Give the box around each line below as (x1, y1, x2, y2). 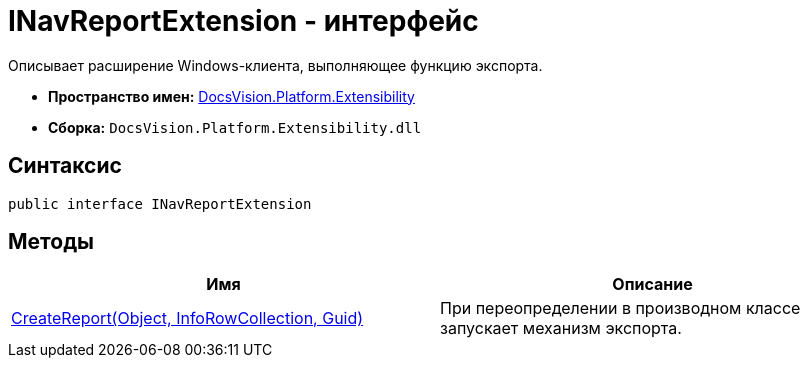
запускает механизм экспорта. (440, 318, 682, 339)
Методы (8, 229, 94, 255)
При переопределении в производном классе (440, 298, 801, 319)
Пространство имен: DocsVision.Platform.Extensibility (48, 87, 415, 105)
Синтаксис (8, 153, 122, 179)
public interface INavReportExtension (8, 195, 312, 212)
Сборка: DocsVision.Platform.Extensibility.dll (48, 118, 422, 136)
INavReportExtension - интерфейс (8, 4, 479, 38)
